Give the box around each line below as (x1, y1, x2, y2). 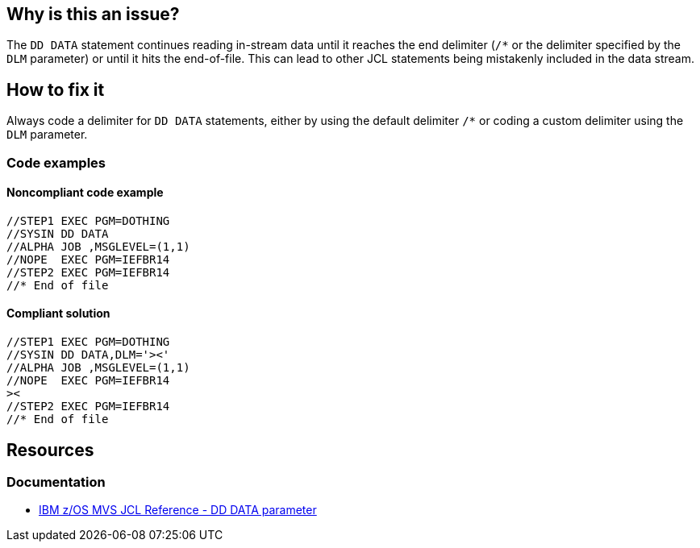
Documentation (6, 473, 106, 490)
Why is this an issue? (6, 4, 180, 24)
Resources (6, 439, 94, 460)
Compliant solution (6, 306, 110, 321)
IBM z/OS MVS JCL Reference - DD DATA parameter (39, 503, 317, 517)
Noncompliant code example (6, 185, 164, 200)
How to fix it (6, 79, 105, 100)
